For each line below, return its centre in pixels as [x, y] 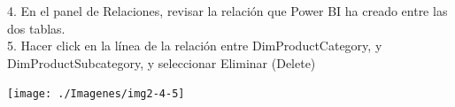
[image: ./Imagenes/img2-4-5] [96, 94]
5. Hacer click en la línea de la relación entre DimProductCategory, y [195, 46]
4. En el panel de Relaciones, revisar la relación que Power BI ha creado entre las [227, 11]
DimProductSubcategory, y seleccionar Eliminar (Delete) [162, 62]
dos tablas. [36, 28]
